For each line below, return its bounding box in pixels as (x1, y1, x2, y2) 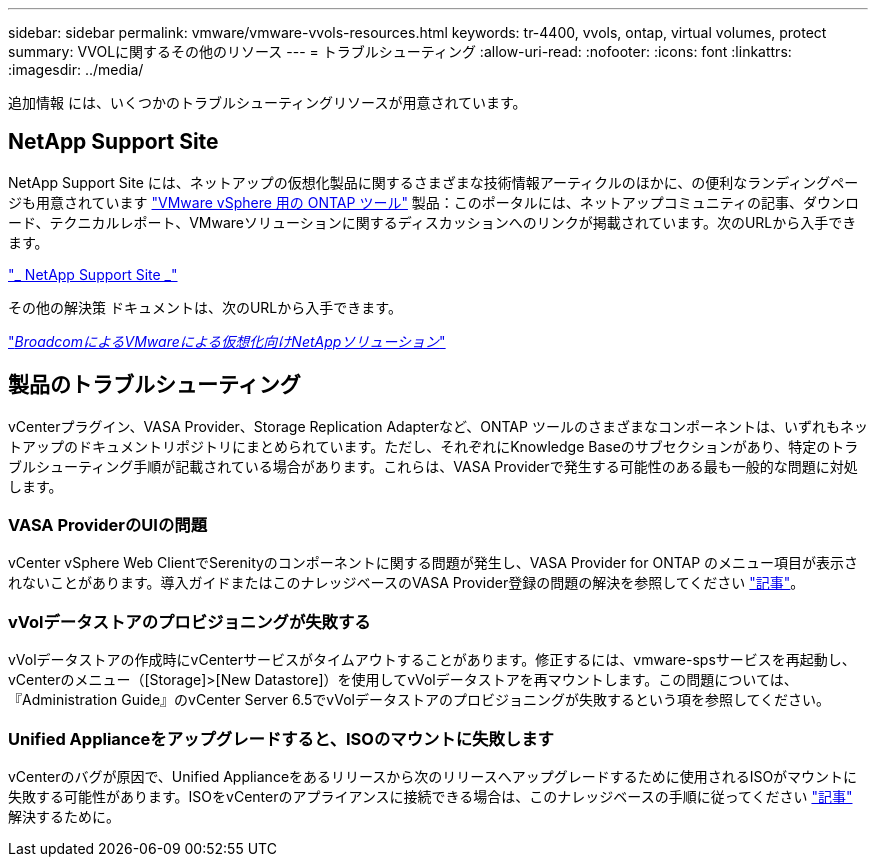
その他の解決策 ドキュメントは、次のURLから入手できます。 (8, 298, 402, 316)
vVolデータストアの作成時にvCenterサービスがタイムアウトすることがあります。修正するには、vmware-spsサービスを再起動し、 (8, 651, 856, 669)
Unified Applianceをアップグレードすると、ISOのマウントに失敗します (8, 728, 554, 749)
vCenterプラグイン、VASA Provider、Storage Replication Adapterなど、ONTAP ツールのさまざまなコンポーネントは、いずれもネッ (8, 417, 868, 435)
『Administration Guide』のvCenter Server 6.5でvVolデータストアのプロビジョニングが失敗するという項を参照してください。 (8, 691, 831, 709)
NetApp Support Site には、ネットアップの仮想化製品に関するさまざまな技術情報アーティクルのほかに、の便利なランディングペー (8, 173, 859, 191)
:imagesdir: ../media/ (8, 61, 144, 78)
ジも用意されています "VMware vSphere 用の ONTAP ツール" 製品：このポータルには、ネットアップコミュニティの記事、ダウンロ (8, 193, 860, 211)
